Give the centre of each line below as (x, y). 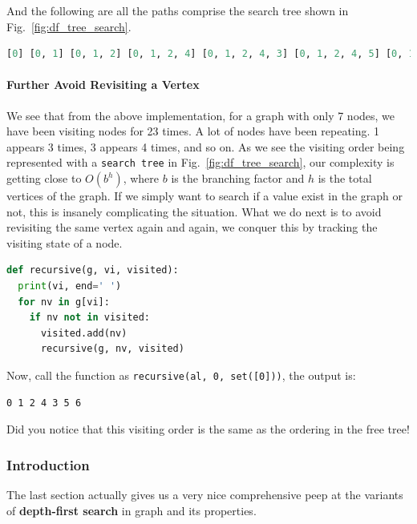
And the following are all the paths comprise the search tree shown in (178, 10)
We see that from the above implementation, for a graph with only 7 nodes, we (201, 115)
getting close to (44, 178)
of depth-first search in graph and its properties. (132, 510)
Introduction (48, 464)
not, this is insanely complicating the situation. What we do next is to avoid (194, 211)
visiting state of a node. (65, 242)
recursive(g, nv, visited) (112, 349)
